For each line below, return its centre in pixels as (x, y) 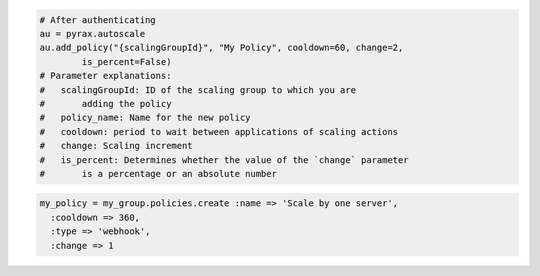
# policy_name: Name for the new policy (145, 118)
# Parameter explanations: (105, 76)
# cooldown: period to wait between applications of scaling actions (219, 131)
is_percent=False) (126, 61)
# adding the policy (105, 103)
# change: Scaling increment (116, 146)
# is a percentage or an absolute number (158, 173)
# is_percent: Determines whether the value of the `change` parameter (224, 159)
